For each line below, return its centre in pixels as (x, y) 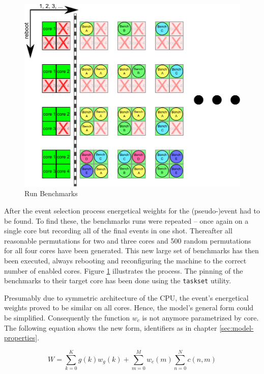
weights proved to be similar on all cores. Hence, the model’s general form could (129, 308)
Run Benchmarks (51, 193)
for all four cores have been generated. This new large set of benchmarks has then (131, 250)
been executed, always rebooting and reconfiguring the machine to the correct (125, 260)
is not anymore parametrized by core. (200, 317)
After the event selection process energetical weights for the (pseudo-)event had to (132, 210)
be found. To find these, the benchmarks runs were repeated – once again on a (126, 220)
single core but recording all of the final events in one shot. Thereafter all (118, 231)
